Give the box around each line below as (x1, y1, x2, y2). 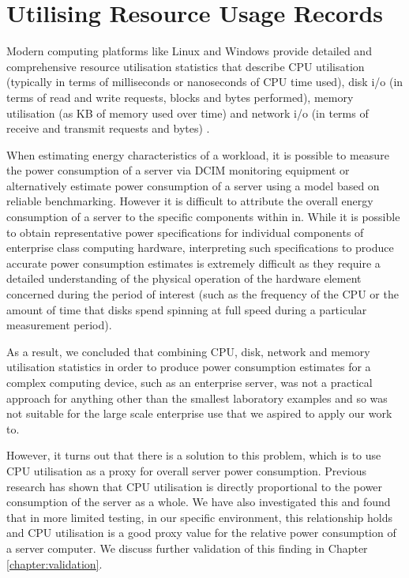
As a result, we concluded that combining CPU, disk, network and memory (6, 343, 370, 359)
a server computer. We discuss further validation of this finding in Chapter (6, 539, 368, 556)
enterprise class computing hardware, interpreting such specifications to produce (6, 239, 394, 256)
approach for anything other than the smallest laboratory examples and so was (6, 389, 388, 406)
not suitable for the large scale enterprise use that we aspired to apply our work (6, 405, 392, 422)
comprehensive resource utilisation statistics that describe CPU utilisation (6, 58, 365, 74)
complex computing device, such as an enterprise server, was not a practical (6, 374, 373, 390)
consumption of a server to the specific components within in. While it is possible (6, 208, 400, 225)
